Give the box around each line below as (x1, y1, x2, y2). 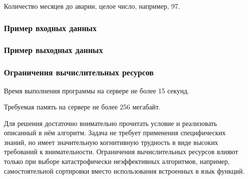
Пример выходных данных (4, 44, 103, 56)
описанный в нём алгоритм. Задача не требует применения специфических (4, 127, 226, 138)
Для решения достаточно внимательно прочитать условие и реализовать (4, 118, 217, 128)
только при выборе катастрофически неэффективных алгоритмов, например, (4, 156, 230, 166)
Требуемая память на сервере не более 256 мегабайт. (4, 102, 161, 112)
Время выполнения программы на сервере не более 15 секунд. (4, 85, 190, 95)
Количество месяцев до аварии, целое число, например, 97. (4, 1, 180, 11)
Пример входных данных (4, 21, 97, 34)
